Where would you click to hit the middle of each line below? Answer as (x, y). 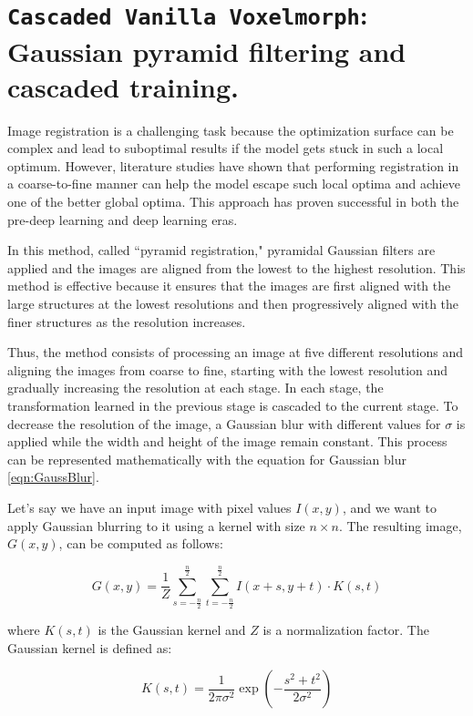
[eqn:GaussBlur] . (53, 477)
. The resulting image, (400, 525)
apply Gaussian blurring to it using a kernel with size (156, 525)
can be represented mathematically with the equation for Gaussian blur (207, 459)
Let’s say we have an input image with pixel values (149, 507)
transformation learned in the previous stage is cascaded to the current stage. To (233, 405)
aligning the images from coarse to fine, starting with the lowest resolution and (228, 369)
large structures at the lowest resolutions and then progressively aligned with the (233, 303)
